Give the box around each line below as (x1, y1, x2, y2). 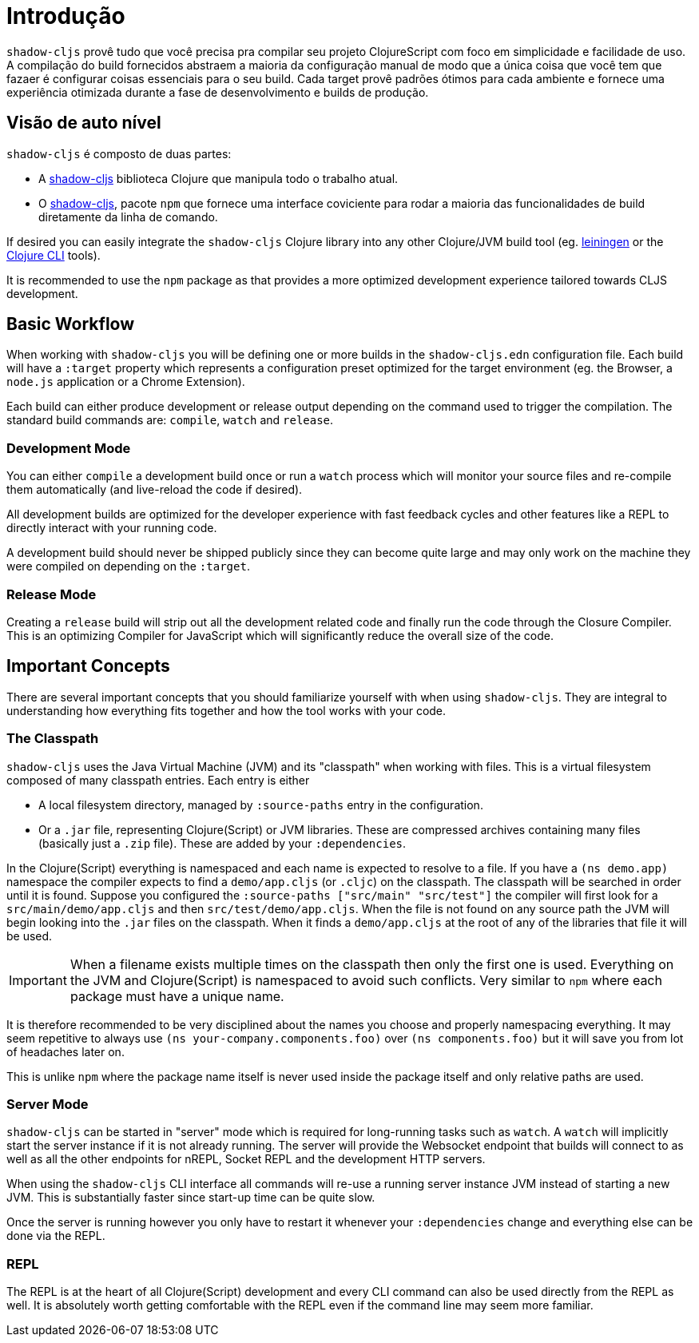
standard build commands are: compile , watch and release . (6, 413, 334, 427)
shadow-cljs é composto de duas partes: (6, 146, 232, 161)
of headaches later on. (6, 1044, 125, 1059)
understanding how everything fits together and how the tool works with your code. (6, 703, 447, 717)
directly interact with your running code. (6, 521, 217, 535)
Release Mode (6, 586, 97, 602)
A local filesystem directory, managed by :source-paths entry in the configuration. (38, 797, 483, 812)
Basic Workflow (6, 314, 135, 335)
